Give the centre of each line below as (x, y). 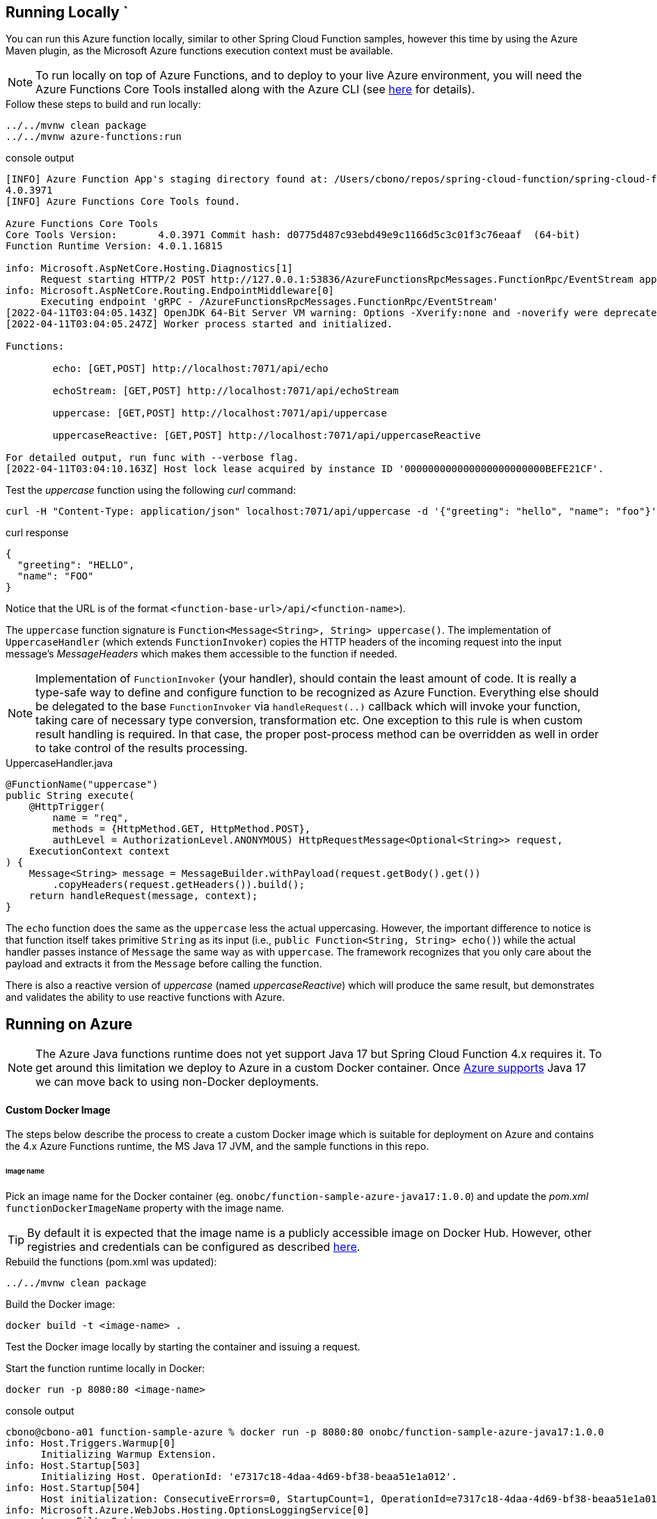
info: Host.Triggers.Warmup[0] (91, 1443)
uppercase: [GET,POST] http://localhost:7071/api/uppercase (220, 413)
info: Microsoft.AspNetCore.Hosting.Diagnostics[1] (150, 268)
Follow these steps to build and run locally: (103, 104)
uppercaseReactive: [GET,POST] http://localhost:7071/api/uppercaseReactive (267, 436)
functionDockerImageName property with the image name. (145, 1208)
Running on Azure (69, 1024)
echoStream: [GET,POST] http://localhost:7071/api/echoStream (225, 391)
